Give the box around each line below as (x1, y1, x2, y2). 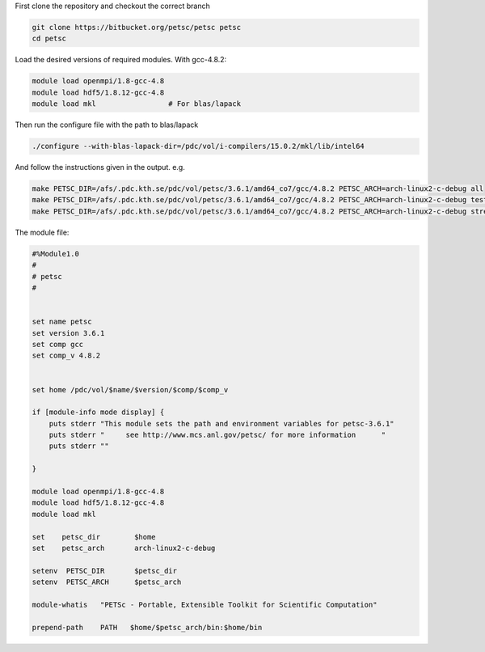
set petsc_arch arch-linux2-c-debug (32, 543, 216, 553)
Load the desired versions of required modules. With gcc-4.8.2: (15, 55, 227, 65)
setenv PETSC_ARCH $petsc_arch (32, 578, 182, 586)
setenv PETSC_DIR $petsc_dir (32, 566, 178, 575)
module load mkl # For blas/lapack (32, 99, 242, 108)
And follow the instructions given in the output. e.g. (15, 163, 185, 172)
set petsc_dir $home (32, 532, 157, 541)
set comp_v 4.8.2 (32, 351, 101, 360)
